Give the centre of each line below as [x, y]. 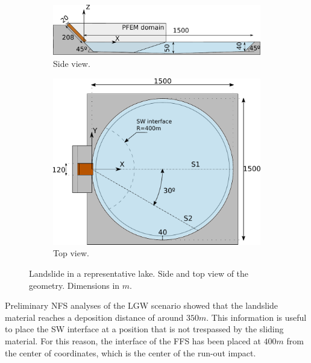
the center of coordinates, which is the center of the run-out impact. [130, 352]
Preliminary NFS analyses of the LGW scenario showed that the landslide [142, 305]
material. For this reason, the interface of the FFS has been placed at [133, 341]
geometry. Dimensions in [74, 285]
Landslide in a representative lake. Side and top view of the [139, 273]
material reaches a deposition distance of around [94, 317]
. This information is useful [256, 317]
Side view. [72, 63]
